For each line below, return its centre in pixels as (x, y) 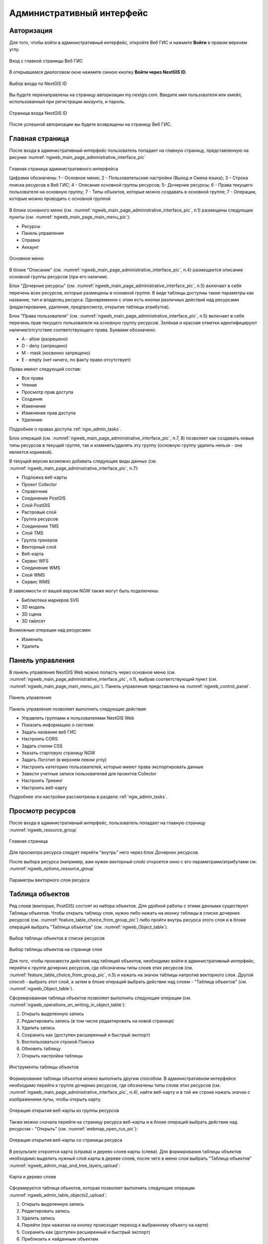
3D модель (33, 607)
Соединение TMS (40, 526)
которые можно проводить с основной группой (60, 199)
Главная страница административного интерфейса (64, 169)
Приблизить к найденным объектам (60, 1239)
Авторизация (31, 31)
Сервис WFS (35, 561)
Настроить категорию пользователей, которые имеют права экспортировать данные (112, 767)
